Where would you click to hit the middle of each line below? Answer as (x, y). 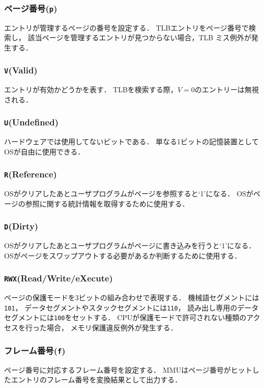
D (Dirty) (21, 226)
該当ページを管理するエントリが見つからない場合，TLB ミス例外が (139, 37)
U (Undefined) (31, 122)
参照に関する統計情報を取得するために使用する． (107, 203)
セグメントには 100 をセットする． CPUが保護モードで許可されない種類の (125, 317)
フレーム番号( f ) (35, 350)
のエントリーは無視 (227, 89)
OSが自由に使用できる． (45, 151)
